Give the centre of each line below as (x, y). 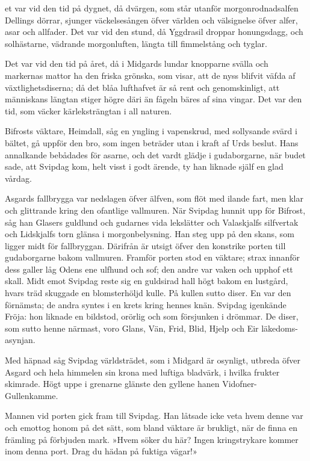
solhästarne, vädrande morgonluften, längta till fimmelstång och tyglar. (136, 43)
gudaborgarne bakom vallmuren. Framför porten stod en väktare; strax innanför (152, 257)
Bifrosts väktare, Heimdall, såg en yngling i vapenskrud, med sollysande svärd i (151, 131)
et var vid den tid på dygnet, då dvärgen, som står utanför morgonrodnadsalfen (152, 8)
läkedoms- (280, 328)
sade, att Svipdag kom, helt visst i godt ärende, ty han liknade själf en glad (144, 166)
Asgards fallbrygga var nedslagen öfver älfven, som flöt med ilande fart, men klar (154, 198)
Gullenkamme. (32, 395)
